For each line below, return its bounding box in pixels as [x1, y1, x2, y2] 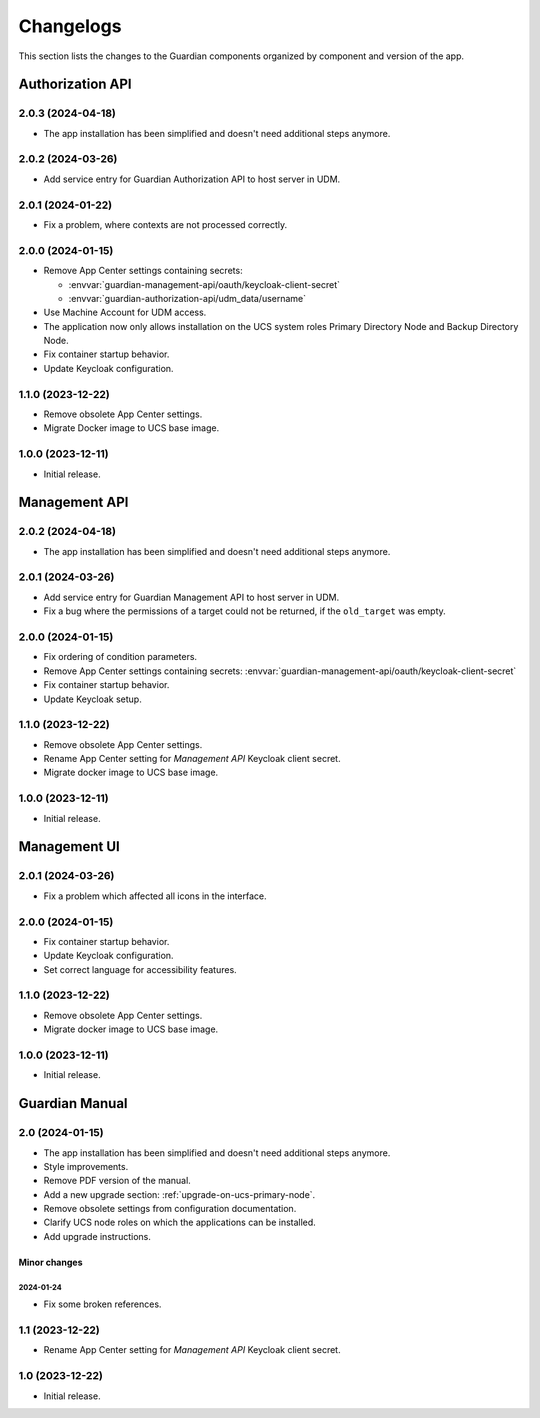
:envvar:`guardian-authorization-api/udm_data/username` [68, 292, 307, 304]
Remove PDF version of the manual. [43, 1175, 192, 1187]
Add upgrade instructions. [43, 1230, 152, 1242]
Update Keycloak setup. [43, 693, 142, 705]
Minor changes [18, 1256, 83, 1268]
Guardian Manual [18, 1095, 129, 1112]
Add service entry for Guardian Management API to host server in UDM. [43, 591, 340, 603]
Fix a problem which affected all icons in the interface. [43, 890, 267, 902]
